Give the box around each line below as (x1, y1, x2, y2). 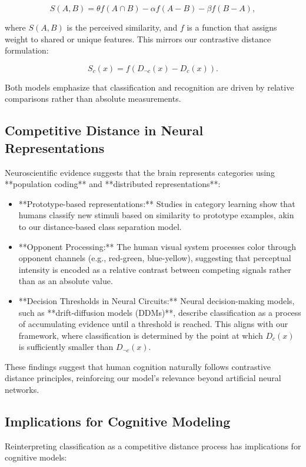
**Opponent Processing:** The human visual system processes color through (18, 240, 296, 252)
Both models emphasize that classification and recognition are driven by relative (5, 81, 294, 93)
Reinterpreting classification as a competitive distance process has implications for (5, 439, 301, 452)
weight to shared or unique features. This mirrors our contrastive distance (5, 32, 271, 45)
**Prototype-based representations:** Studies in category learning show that (18, 197, 295, 209)
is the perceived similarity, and (66, 21, 178, 33)
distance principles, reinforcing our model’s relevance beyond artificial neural (5, 372, 281, 384)
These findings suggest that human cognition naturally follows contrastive (5, 360, 271, 372)
